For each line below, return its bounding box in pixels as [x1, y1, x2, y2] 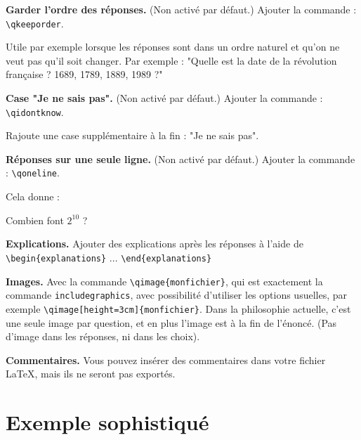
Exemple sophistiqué [6, 408, 209, 436]
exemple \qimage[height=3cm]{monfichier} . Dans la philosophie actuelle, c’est [6, 301, 351, 316]
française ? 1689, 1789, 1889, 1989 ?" [6, 67, 163, 82]
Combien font [6, 212, 64, 227]
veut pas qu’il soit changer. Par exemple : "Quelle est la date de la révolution [6, 53, 337, 67]
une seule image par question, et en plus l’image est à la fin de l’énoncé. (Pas [6, 315, 337, 330]
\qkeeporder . [6, 15, 64, 30]
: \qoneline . [6, 165, 60, 180]
